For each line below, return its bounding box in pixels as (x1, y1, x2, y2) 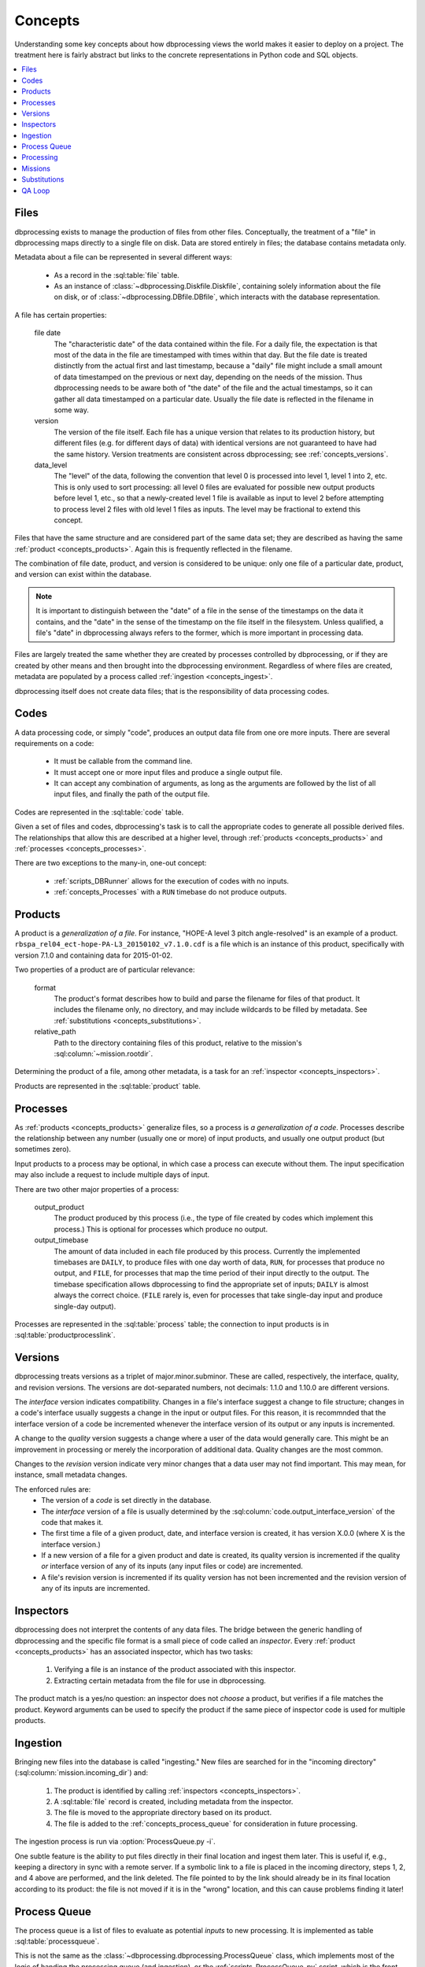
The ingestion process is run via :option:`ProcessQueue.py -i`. (14, 1837, 216, 1847)
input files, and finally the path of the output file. (54, 789, 210, 799)
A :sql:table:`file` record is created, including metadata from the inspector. (54, 1796, 294, 1806)
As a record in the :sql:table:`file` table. (54, 270, 180, 279)
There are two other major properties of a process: (14, 1184, 179, 1194)
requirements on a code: (14, 738, 94, 747)
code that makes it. (41, 1517, 104, 1526)
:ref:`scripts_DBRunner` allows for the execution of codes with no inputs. (54, 876, 290, 885)
